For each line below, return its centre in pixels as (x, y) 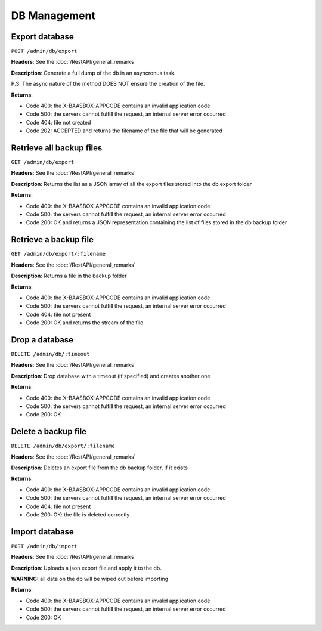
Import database (43, 532)
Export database (42, 37)
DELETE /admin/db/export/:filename (63, 446)
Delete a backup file (49, 432)
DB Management (53, 16)
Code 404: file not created (58, 122)
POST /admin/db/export (44, 51)
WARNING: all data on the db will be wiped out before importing (90, 579)
